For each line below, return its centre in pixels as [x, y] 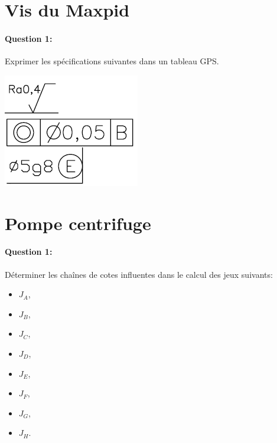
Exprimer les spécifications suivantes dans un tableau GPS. [112, 61]
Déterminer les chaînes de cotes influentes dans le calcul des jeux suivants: [139, 274]
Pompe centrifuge [78, 223]
